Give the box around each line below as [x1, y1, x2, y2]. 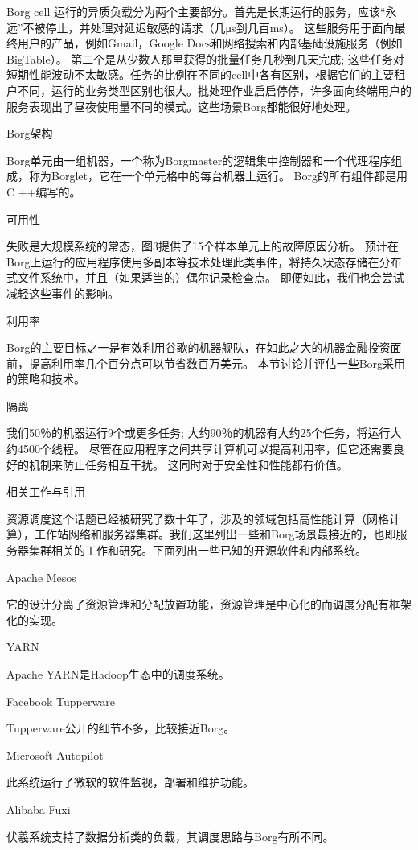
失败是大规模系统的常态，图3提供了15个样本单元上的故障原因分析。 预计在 [6, 237, 399, 254]
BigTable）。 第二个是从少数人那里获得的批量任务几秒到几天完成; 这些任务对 [6, 50, 404, 67]
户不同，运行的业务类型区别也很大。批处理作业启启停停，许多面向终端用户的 [6, 81, 412, 98]
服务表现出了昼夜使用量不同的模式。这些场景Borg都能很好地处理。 [6, 97, 357, 114]
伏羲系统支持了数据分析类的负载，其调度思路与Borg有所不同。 [6, 827, 334, 844]
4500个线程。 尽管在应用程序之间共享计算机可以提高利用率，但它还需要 [17, 440, 393, 457]
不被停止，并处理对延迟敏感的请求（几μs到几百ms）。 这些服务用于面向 [23, 19, 395, 35]
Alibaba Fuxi [6, 800, 71, 817]
